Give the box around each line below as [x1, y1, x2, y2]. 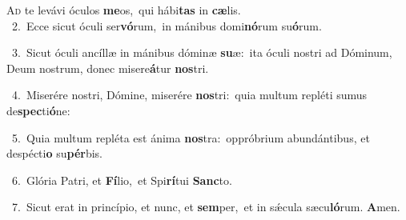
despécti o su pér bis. [6, 145, 103, 162]
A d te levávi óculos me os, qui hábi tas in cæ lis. [6, 2, 241, 18]
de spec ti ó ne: [6, 102, 70, 118]
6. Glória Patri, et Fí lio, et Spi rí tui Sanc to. [11, 171, 232, 188]
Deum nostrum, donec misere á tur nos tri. [6, 59, 209, 76]
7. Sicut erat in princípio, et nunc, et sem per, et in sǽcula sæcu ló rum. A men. [11, 198, 400, 215]
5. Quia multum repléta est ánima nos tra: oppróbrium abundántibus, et [11, 129, 370, 146]
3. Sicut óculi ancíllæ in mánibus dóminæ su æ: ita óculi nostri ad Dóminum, [11, 44, 392, 61]
